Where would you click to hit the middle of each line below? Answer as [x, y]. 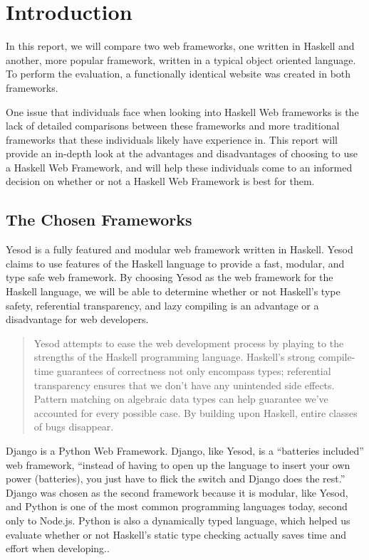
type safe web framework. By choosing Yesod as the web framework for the [170, 277]
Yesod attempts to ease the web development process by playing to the [189, 343]
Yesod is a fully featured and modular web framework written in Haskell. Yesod [180, 249]
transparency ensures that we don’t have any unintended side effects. [184, 385]
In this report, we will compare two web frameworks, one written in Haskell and [180, 46]
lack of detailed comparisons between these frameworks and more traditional [173, 126]
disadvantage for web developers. [77, 319]
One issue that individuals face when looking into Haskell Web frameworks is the [182, 111]
